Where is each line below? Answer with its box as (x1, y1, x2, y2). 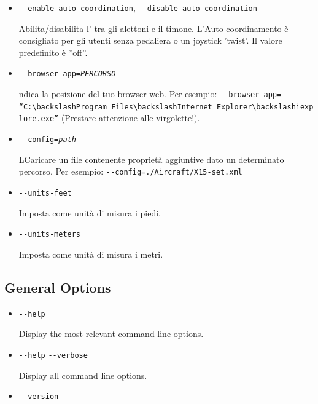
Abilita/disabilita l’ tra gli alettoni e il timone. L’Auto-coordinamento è (18, 22, 289, 34)
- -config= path (18, 135, 76, 145)
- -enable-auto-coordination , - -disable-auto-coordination (18, 1, 257, 14)
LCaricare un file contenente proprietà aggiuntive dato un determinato (18, 152, 284, 165)
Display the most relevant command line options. (18, 327, 204, 340)
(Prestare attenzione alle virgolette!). (61, 111, 200, 124)
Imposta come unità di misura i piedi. (18, 206, 161, 219)
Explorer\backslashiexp (216, 102, 314, 111)
